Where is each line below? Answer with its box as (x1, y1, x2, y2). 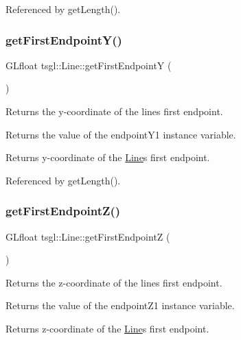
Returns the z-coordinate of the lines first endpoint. (5, 275, 222, 289)
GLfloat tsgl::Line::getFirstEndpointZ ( (5, 229, 170, 243)
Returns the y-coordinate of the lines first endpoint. (5, 104, 223, 118)
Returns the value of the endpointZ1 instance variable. (5, 298, 235, 313)
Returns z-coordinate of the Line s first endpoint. (5, 321, 209, 335)
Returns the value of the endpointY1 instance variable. (5, 127, 236, 141)
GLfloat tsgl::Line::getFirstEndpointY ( (5, 58, 172, 72)
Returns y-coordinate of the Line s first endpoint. (5, 150, 210, 165)
